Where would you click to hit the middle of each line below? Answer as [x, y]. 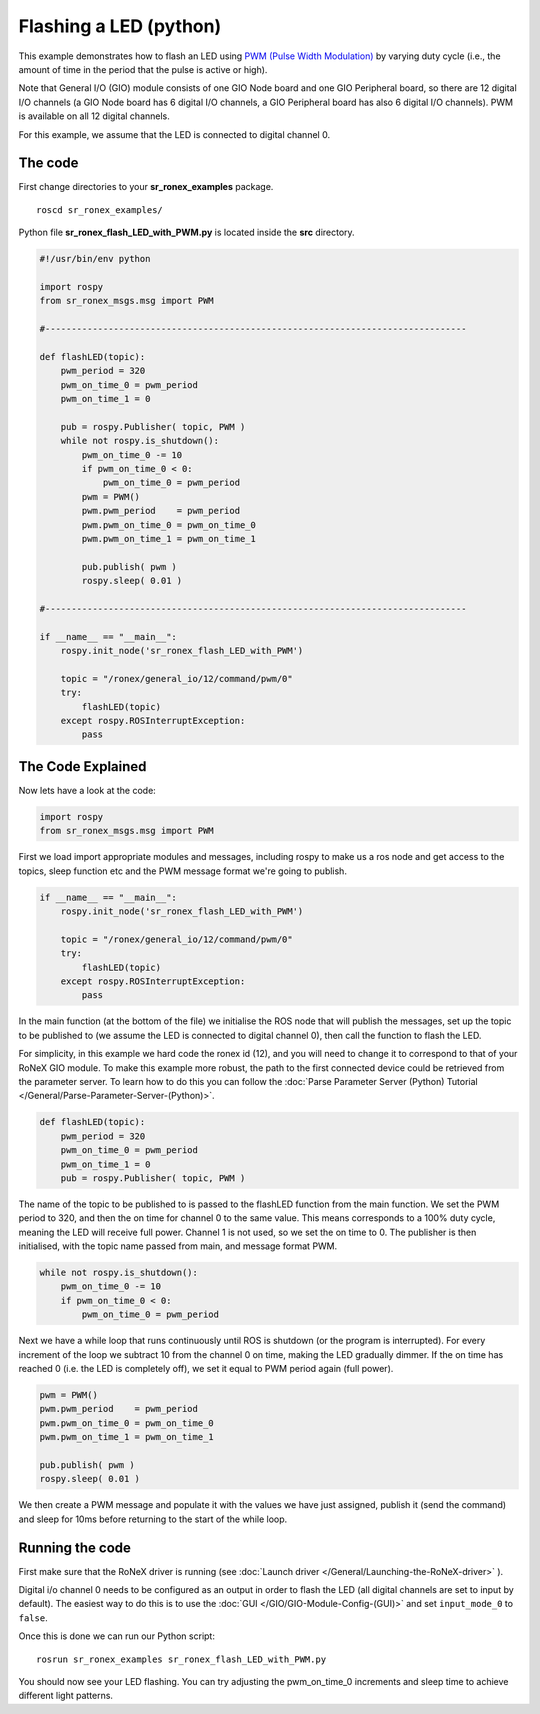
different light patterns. [66, 1696]
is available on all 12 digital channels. [94, 116]
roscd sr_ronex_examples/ [100, 209]
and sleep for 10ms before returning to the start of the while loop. [153, 1519]
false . [33, 1617]
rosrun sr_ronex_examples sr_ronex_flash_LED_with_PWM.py [181, 1659]
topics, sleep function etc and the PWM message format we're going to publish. [182, 871]
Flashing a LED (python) [120, 26]
